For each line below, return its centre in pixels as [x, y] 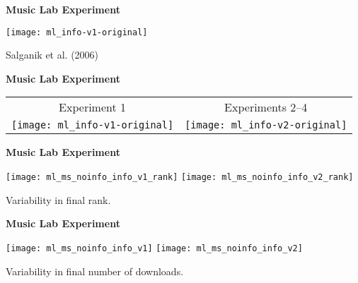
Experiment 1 [93, 107]
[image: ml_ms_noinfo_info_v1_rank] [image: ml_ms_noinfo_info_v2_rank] [180, 177]
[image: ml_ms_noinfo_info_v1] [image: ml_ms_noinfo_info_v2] [154, 248]
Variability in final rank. [58, 199]
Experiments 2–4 [266, 107]
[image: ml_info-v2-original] [266, 125]
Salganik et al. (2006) [52, 55]
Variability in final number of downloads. [95, 271]
